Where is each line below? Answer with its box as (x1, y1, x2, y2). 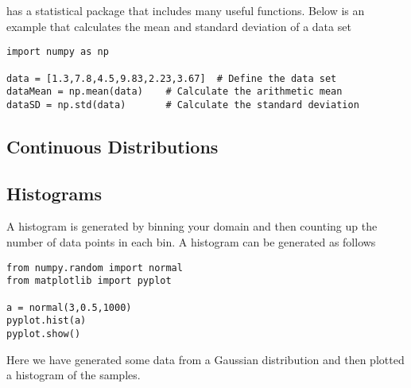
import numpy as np (6, 46, 109, 58)
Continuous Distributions (6, 134, 219, 158)
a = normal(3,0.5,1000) (6, 301, 132, 313)
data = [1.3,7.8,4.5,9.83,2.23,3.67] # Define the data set (6, 72, 337, 84)
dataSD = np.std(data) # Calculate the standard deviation (6, 99, 359, 111)
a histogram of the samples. (6, 367, 141, 383)
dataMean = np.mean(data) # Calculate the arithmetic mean (6, 86, 343, 98)
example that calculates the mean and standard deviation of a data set (6, 17, 351, 34)
